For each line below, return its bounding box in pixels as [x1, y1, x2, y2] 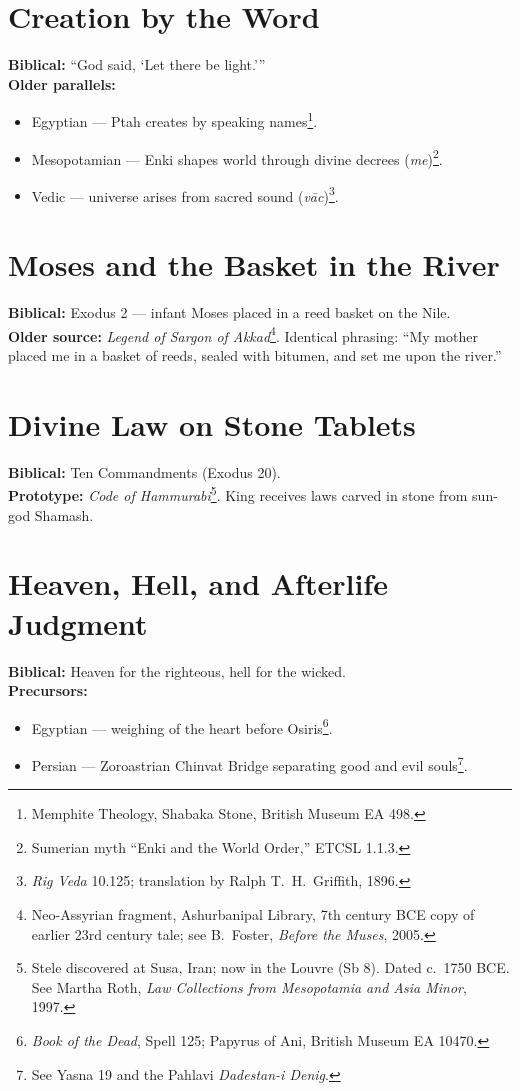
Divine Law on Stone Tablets [8, 403, 416, 444]
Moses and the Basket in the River [8, 244, 500, 285]
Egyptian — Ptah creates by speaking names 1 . [31, 108, 318, 131]
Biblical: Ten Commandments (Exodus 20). [8, 461, 281, 482]
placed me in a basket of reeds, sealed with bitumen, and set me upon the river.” [8, 345, 502, 366]
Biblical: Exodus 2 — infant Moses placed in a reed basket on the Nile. [8, 302, 451, 323]
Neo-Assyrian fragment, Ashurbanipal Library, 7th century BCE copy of [31, 903, 475, 924]
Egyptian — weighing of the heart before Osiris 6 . [31, 714, 333, 738]
